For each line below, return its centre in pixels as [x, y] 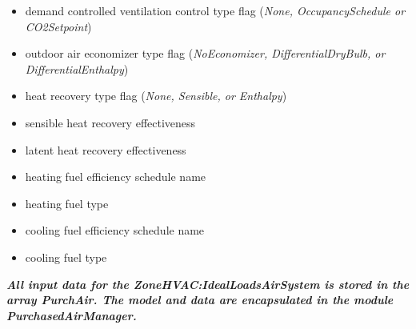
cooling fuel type [66, 257]
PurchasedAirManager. [72, 315]
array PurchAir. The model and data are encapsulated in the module [200, 300]
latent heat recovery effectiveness [106, 149]
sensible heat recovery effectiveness [110, 122]
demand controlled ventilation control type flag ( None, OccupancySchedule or [215, 10]
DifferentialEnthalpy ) [77, 68]
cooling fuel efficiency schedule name [115, 230]
